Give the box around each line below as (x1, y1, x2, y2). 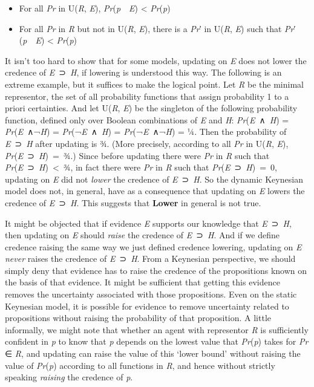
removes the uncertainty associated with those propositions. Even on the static (5, 288, 297, 301)
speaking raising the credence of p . (5, 371, 133, 383)
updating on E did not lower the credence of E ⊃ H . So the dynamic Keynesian (5, 172, 303, 185)
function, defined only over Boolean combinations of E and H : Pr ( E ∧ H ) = (5, 113, 289, 126)
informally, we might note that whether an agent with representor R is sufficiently (5, 323, 309, 336)
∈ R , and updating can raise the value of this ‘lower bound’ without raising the (5, 347, 301, 360)
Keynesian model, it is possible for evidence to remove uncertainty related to (5, 299, 289, 312)
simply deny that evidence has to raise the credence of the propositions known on (5, 264, 307, 276)
